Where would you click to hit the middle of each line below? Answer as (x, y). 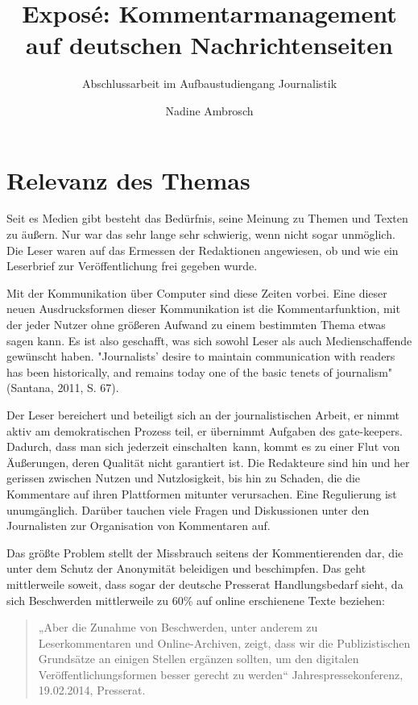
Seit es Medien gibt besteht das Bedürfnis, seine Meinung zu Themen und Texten (207, 218)
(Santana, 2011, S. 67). (63, 388)
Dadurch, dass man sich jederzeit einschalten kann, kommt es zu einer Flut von (203, 446)
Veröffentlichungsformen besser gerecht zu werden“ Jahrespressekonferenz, (221, 674)
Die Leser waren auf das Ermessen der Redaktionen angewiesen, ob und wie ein (203, 250)
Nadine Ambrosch (209, 110)
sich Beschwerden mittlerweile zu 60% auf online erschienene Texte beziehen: (196, 600)
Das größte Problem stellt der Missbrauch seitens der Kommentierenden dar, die (205, 552)
